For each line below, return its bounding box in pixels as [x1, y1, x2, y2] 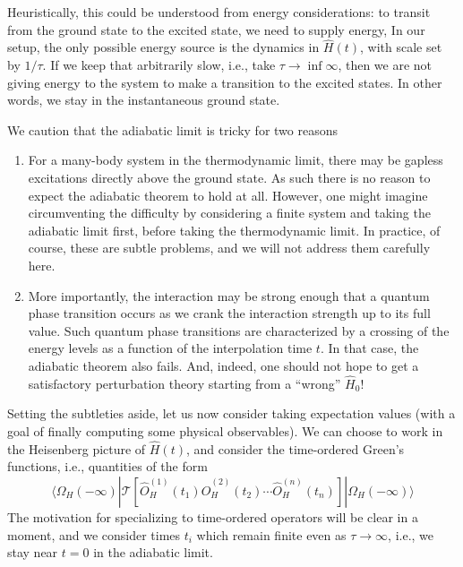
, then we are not [338, 56, 433, 73]
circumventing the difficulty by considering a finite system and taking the [28, 203, 431, 222]
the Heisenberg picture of [7, 439, 146, 458]
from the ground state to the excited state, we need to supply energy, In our [7, 20, 425, 39]
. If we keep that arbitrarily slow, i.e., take [42, 56, 276, 73]
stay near [7, 543, 58, 562]
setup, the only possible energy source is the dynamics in [7, 38, 320, 56]
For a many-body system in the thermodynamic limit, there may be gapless [28, 150, 443, 169]
